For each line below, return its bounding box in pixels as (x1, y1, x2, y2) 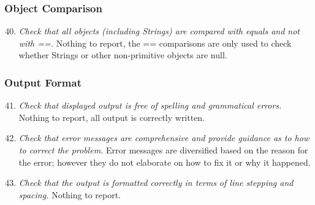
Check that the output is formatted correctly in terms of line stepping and (18, 176, 294, 189)
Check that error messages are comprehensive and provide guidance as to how (18, 131, 309, 144)
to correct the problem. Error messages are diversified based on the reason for (18, 144, 308, 156)
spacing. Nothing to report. (18, 188, 121, 201)
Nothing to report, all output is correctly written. (18, 110, 205, 123)
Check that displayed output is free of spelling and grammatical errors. (18, 99, 282, 112)
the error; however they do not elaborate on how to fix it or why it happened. (18, 155, 311, 168)
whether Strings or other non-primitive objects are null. (18, 48, 227, 61)
